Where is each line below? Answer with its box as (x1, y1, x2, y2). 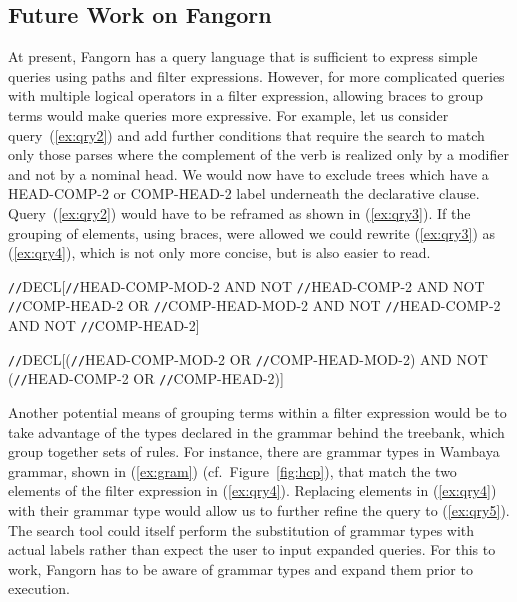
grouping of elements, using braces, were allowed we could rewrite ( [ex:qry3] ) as (8, 222, 496, 243)
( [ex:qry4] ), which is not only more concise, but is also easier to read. (8, 242, 431, 263)
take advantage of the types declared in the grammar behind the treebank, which (8, 421, 505, 442)
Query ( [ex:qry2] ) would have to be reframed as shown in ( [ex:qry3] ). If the (8, 202, 471, 223)
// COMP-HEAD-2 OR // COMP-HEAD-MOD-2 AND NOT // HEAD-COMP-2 (8, 295, 501, 316)
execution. (8, 578, 70, 599)
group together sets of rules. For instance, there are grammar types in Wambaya (8, 441, 500, 462)
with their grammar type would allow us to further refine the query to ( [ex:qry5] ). (8, 499, 510, 520)
